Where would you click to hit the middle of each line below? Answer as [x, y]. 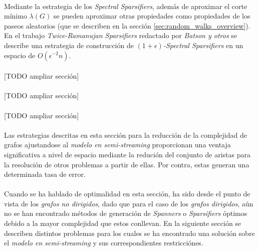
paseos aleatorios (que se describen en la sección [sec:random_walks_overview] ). [127, 25]
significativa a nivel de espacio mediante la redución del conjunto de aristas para [127, 154]
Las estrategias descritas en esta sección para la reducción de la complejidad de [125, 135]
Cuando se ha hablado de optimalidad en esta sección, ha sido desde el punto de [127, 194]
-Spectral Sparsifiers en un [203, 45]
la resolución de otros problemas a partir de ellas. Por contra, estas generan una [127, 164]
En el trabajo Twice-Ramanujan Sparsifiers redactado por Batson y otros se [121, 35]
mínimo [16, 16]
